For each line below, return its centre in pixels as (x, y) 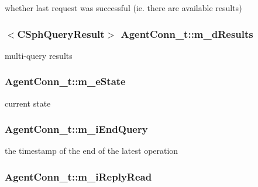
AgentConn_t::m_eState (65, 81)
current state (28, 103)
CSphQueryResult (61, 33)
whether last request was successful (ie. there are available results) (123, 8)
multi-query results (39, 55)
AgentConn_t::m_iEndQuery (76, 129)
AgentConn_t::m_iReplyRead (78, 176)
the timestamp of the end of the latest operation (92, 151)
